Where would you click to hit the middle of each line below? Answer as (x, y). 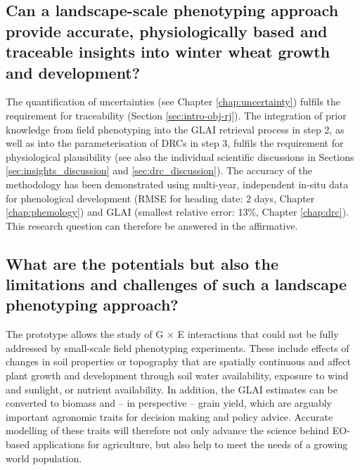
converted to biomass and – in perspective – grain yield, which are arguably (169, 403)
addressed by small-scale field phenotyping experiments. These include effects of (178, 347)
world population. (44, 458)
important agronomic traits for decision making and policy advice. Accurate (169, 416)
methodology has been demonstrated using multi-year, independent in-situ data (177, 184)
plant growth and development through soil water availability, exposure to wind (177, 376)
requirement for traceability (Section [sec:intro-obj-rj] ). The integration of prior (176, 115)
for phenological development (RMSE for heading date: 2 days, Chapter (160, 198)
